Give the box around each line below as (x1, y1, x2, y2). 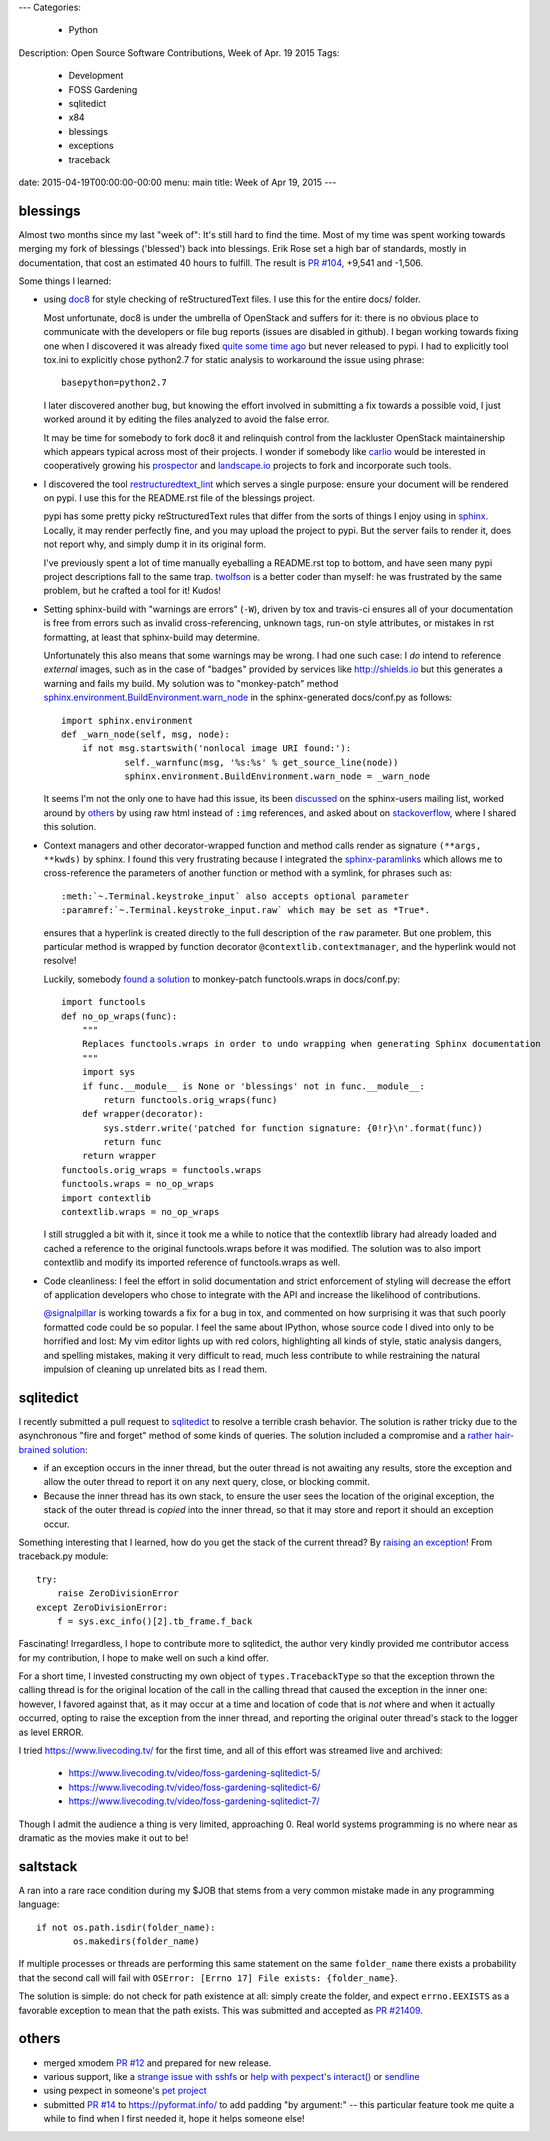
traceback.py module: (18, 1550, 109, 1562)
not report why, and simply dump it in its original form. (43, 538, 267, 550)
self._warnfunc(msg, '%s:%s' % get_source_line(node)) (124, 756, 399, 768)
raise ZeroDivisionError (56, 1588, 179, 1599)
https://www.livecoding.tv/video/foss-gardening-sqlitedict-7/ (68, 1795, 320, 1807)
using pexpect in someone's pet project (43, 2085, 207, 2097)
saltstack (18, 1858, 78, 1875)
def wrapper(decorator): (81, 1108, 204, 1120)
